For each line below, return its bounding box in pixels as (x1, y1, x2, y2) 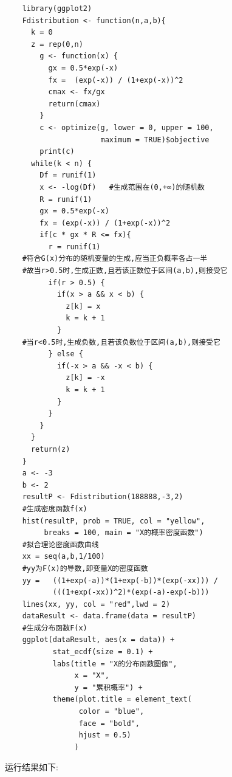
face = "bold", (78, 719, 140, 728)
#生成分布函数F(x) (22, 623, 87, 632)
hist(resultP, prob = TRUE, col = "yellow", (22, 516, 205, 525)
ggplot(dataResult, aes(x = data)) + (22, 635, 175, 644)
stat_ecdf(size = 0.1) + (52, 647, 153, 657)
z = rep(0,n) (30, 40, 83, 49)
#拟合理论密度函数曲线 (22, 540, 99, 549)
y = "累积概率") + (74, 683, 143, 692)
